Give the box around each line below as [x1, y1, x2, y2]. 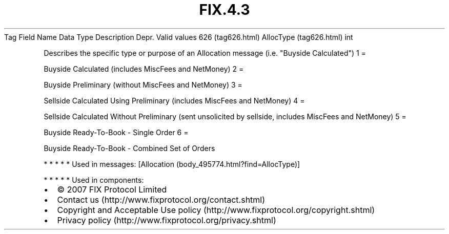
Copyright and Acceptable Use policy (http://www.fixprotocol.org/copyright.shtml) [57, 204, 375, 215]
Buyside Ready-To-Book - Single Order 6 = [44, 127, 189, 137]
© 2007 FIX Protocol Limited [57, 184, 167, 195]
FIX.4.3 [199, 1, 250, 18]
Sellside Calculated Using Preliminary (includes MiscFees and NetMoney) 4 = [44, 96, 305, 105]
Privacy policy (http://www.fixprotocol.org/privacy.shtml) [57, 215, 276, 225]
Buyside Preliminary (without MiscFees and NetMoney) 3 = [44, 80, 242, 89]
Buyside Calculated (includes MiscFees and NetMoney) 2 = [44, 64, 244, 73]
